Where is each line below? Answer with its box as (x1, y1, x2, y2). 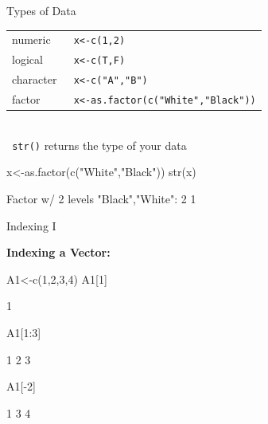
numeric (12, 31, 51, 48)
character (12, 71, 57, 88)
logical (12, 51, 43, 68)
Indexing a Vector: (6, 244, 111, 261)
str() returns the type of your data (12, 136, 187, 153)
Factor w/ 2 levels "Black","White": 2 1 (6, 190, 196, 207)
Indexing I (6, 217, 56, 234)
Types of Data (6, 2, 76, 18)
